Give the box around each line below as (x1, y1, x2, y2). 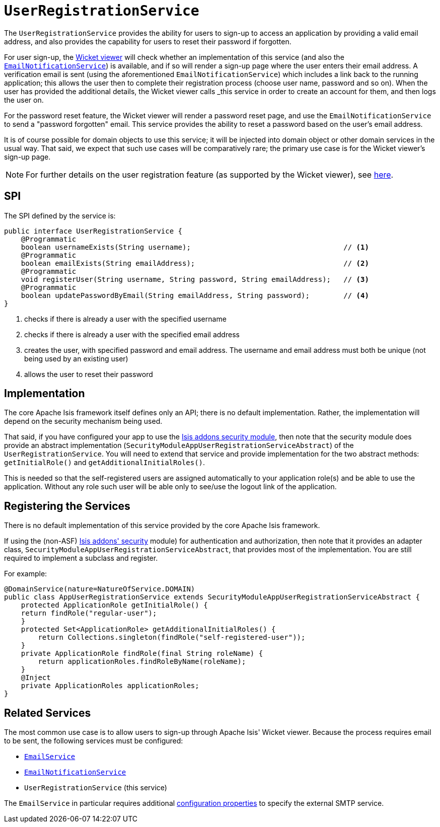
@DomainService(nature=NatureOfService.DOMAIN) (4, 585, 195, 593)
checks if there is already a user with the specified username (24, 314, 227, 323)
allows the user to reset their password (24, 369, 153, 379)
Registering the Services (4, 499, 130, 512)
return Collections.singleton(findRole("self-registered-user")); (38, 633, 306, 642)
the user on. (4, 95, 44, 104)
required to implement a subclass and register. (4, 554, 158, 563)
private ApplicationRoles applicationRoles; (21, 682, 199, 690)
